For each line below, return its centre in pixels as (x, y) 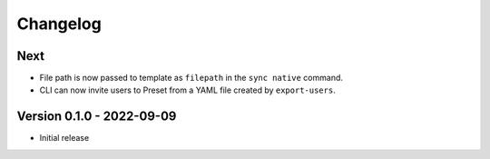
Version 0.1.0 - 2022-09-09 (97, 117)
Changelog (59, 24)
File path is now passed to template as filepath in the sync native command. (191, 78)
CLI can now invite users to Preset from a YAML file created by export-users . (187, 90)
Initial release (64, 138)
